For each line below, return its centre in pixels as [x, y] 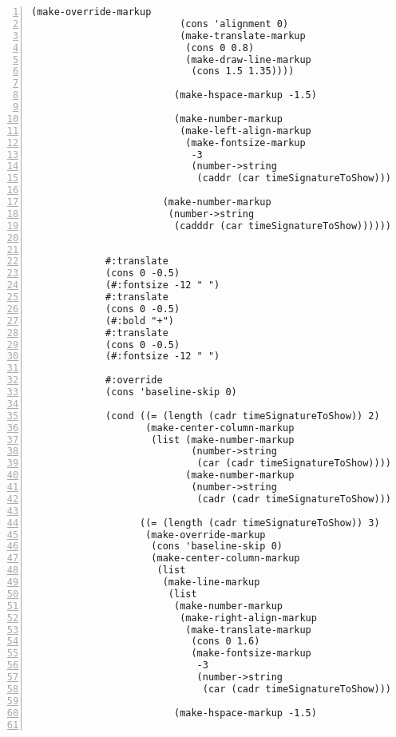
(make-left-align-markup [246, 131]
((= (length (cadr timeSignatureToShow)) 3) [260, 523]
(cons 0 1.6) [226, 642]
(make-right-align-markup [248, 618]
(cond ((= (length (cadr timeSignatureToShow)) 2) [243, 416]
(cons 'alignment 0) [234, 24]
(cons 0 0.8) [220, 48]
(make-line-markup [211, 582]
